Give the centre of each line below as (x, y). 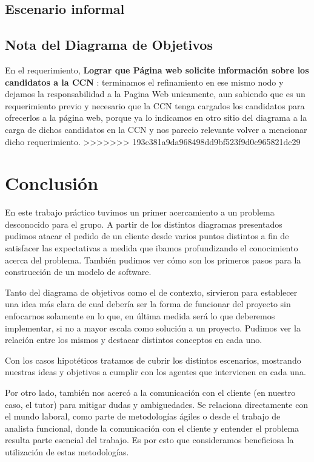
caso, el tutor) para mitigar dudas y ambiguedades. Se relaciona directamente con (157, 404)
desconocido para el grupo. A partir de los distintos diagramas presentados (144, 224)
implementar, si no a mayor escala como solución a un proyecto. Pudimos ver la (153, 328)
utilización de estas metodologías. (67, 451)
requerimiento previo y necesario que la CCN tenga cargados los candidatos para (155, 105)
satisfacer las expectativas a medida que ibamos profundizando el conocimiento (152, 248)
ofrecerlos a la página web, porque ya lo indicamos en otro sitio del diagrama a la (156, 117)
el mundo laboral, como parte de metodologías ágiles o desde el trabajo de (143, 416)
